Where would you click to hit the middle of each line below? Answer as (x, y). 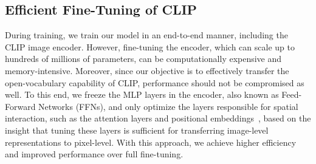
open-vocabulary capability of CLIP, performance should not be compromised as (155, 82)
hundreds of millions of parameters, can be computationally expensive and (143, 59)
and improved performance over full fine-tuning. (94, 154)
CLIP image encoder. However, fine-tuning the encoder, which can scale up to (150, 46)
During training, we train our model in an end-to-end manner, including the (146, 35)
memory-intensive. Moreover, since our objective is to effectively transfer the (147, 70)
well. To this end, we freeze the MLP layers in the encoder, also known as (142, 94)
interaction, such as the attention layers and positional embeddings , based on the (158, 118)
